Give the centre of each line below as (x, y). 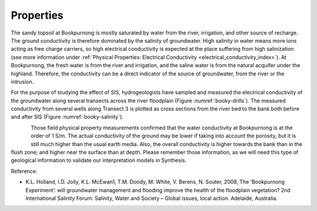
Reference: (24, 171)
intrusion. (22, 81)
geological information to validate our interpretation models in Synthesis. (99, 160)
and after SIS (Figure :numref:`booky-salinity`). (67, 117)
